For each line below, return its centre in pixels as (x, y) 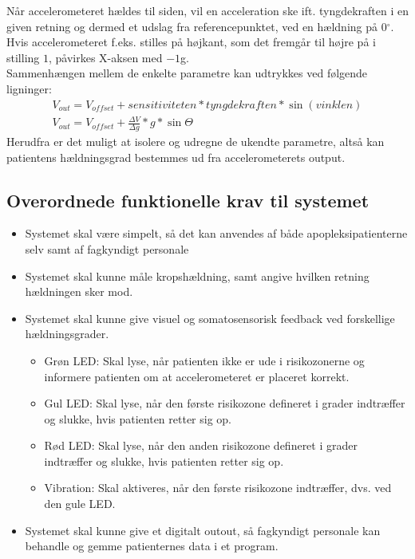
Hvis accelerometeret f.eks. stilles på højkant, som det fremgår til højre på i (191, 42)
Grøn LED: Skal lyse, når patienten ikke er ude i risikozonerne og (204, 360)
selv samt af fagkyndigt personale (107, 248)
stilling (23, 57)
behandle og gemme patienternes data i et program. (152, 546)
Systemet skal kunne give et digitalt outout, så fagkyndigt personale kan (203, 530)
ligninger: (29, 88)
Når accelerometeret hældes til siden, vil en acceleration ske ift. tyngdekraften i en (207, 10)
